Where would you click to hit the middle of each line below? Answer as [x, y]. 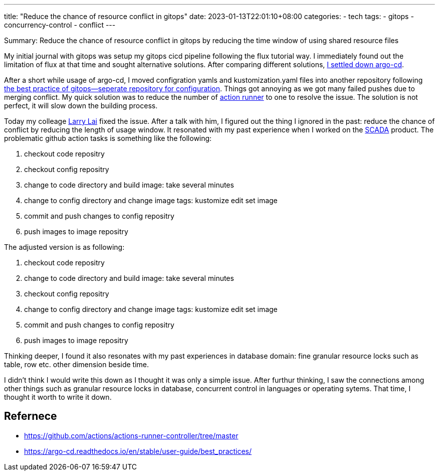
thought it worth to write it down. [58, 397]
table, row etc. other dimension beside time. [77, 364]
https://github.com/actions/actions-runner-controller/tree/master [131, 435]
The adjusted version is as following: [64, 247]
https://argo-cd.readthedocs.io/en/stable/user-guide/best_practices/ [138, 451]
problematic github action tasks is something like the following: [108, 138]
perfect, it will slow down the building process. [81, 106]
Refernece [31, 416]
